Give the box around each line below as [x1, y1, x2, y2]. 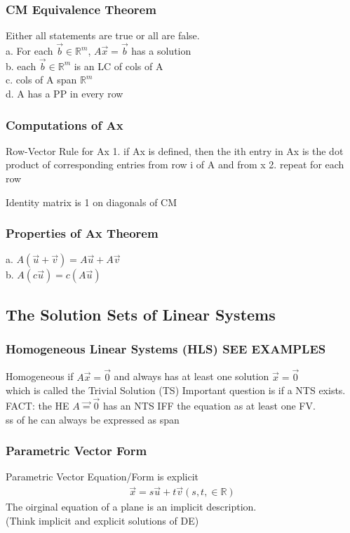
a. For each [6, 43, 53, 58]
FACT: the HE [6, 398, 69, 413]
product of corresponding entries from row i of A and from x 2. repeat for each [6, 157, 344, 172]
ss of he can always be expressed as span [6, 412, 180, 426]
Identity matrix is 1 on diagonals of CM [6, 194, 177, 209]
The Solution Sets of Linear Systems [6, 303, 276, 325]
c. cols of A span [6, 72, 77, 87]
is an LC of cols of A [74, 58, 163, 73]
